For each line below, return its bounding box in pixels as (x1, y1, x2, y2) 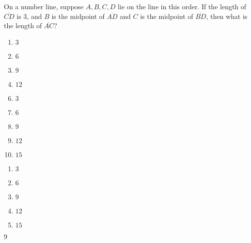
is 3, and (16, 11, 42, 21)
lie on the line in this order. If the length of (118, 1, 247, 11)
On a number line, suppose (4, 1, 84, 11)
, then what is (206, 11, 248, 21)
